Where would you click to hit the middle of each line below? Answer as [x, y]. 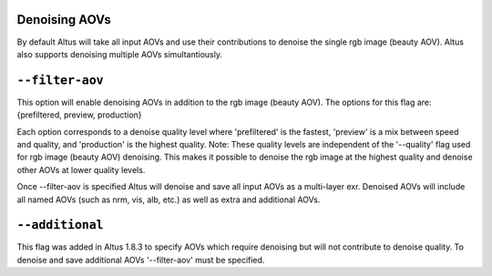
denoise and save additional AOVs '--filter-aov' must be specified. [141, 260]
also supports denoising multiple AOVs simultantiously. [120, 54]
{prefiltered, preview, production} [79, 115]
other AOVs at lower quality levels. [81, 169]
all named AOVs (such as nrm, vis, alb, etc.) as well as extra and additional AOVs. [169, 199]
